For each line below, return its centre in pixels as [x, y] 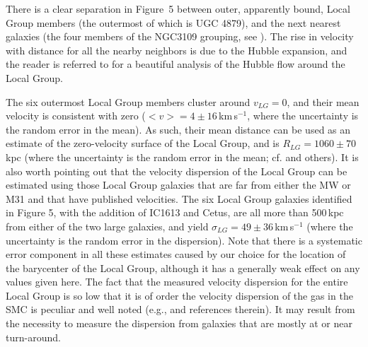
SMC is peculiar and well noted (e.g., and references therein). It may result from [180, 309]
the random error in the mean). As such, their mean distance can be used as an [178, 129]
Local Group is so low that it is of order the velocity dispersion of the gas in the [179, 295]
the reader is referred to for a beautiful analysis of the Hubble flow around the [176, 64]
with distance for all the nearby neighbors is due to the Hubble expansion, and [177, 50]
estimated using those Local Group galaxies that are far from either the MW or [178, 185]
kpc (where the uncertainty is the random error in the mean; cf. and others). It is [182, 157]
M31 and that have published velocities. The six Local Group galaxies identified [179, 198]
